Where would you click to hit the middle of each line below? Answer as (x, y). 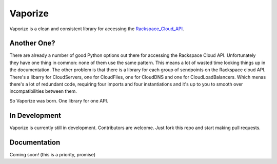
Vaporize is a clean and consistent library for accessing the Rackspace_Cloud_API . (97, 29)
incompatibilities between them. (43, 91)
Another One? (32, 43)
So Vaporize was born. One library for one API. (59, 100)
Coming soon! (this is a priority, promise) (53, 154)
